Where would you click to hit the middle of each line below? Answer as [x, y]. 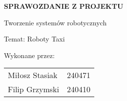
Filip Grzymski [33, 89]
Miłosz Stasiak [33, 75]
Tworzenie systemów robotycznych [55, 22]
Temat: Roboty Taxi [34, 39]
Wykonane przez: [29, 55]
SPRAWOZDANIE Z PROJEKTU [64, 6]
